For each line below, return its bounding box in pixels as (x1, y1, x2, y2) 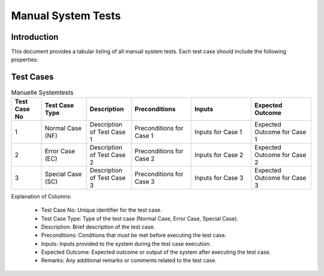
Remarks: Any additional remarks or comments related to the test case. (41, 257, 217, 264)
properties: (11, 56, 38, 63)
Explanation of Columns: (11, 192, 72, 200)
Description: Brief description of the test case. (41, 223, 155, 230)
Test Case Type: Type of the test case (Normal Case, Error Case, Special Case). (41, 215, 239, 222)
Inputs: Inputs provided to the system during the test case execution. (41, 240, 211, 247)
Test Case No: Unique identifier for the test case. (41, 206, 162, 213)
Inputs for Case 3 (194, 173, 244, 182)
